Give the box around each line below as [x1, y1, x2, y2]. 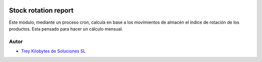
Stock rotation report [9, 6, 74, 15]
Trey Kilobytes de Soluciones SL [21, 48, 86, 54]
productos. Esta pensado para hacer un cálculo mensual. [9, 26, 123, 31]
